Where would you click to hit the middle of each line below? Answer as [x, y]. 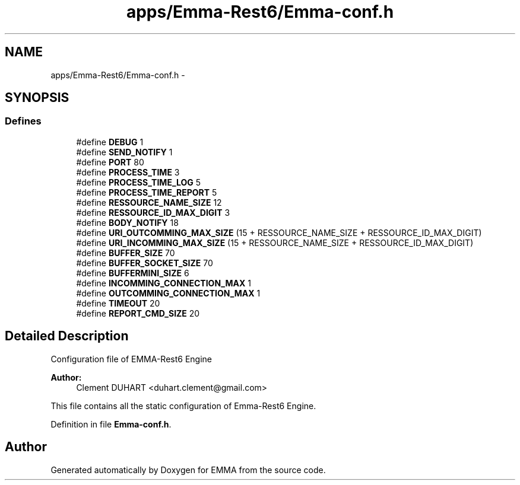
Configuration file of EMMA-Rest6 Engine [131, 359]
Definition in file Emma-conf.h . [111, 424]
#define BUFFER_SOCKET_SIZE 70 [145, 263]
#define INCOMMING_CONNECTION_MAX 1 [164, 283]
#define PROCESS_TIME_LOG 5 [139, 182]
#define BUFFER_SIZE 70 [126, 253]
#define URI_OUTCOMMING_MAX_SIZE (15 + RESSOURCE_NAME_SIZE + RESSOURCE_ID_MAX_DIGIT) [279, 232]
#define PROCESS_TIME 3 [128, 172]
